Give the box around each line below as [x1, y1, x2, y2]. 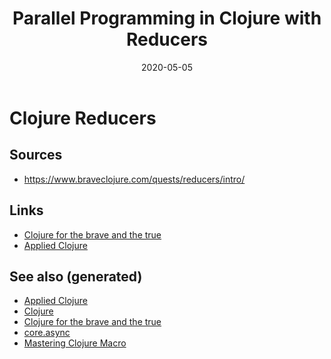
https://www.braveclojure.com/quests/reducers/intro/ [23, 173, 246, 185]
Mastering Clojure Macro [23, 337, 127, 349]
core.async [23, 327, 71, 339]
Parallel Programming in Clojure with [12, 7, 322, 30]
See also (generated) [9, 268, 143, 285]
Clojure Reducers [9, 107, 157, 129]
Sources [9, 147, 63, 164]
